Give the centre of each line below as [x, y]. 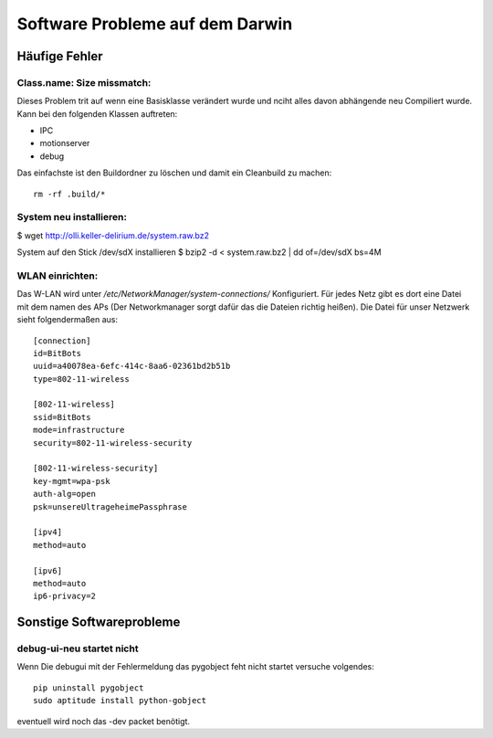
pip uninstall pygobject [89, 688]
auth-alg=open [64, 494]
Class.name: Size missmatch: [84, 82]
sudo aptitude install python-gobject [120, 701]
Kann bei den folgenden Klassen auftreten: [97, 113]
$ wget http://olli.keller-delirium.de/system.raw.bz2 [113, 235]
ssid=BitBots [62, 417]
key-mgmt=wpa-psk [72, 481]
